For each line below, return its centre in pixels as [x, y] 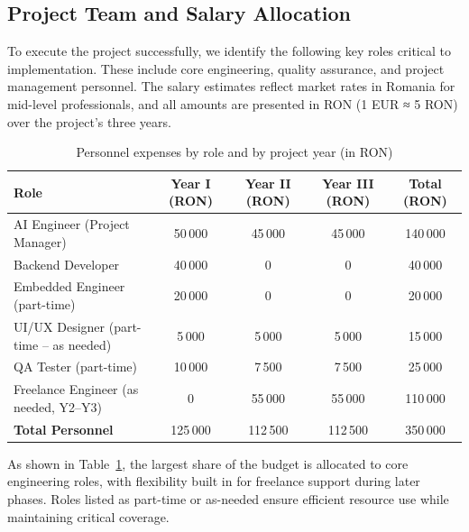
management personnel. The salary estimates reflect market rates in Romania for [231, 86]
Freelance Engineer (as [76, 389]
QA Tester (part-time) [76, 367]
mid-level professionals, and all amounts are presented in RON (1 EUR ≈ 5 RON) [233, 103]
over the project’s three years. [89, 121]
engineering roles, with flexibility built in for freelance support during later [214, 481]
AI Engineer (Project [72, 224]
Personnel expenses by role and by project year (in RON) [234, 152]
